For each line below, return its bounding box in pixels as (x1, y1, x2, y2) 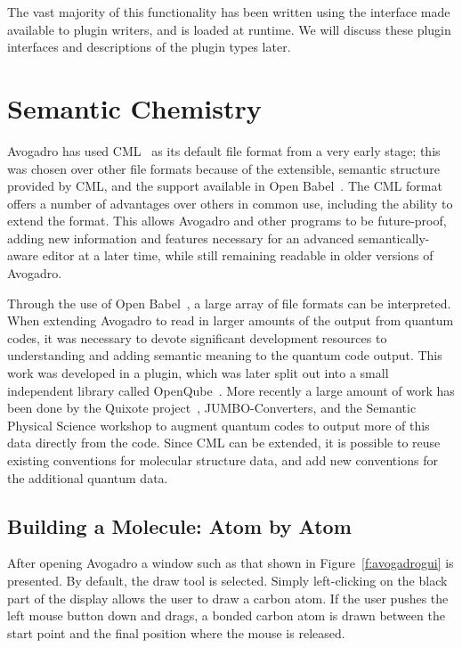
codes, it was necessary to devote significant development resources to (7, 328, 387, 347)
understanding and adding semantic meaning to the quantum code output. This (7, 346, 442, 365)
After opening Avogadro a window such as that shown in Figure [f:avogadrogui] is (7, 554, 454, 572)
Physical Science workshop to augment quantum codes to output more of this (7, 415, 430, 434)
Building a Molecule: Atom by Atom (7, 512, 352, 539)
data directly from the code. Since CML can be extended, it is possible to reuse (7, 433, 441, 452)
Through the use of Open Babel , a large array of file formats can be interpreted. (7, 293, 451, 312)
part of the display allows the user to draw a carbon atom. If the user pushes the (7, 588, 449, 607)
